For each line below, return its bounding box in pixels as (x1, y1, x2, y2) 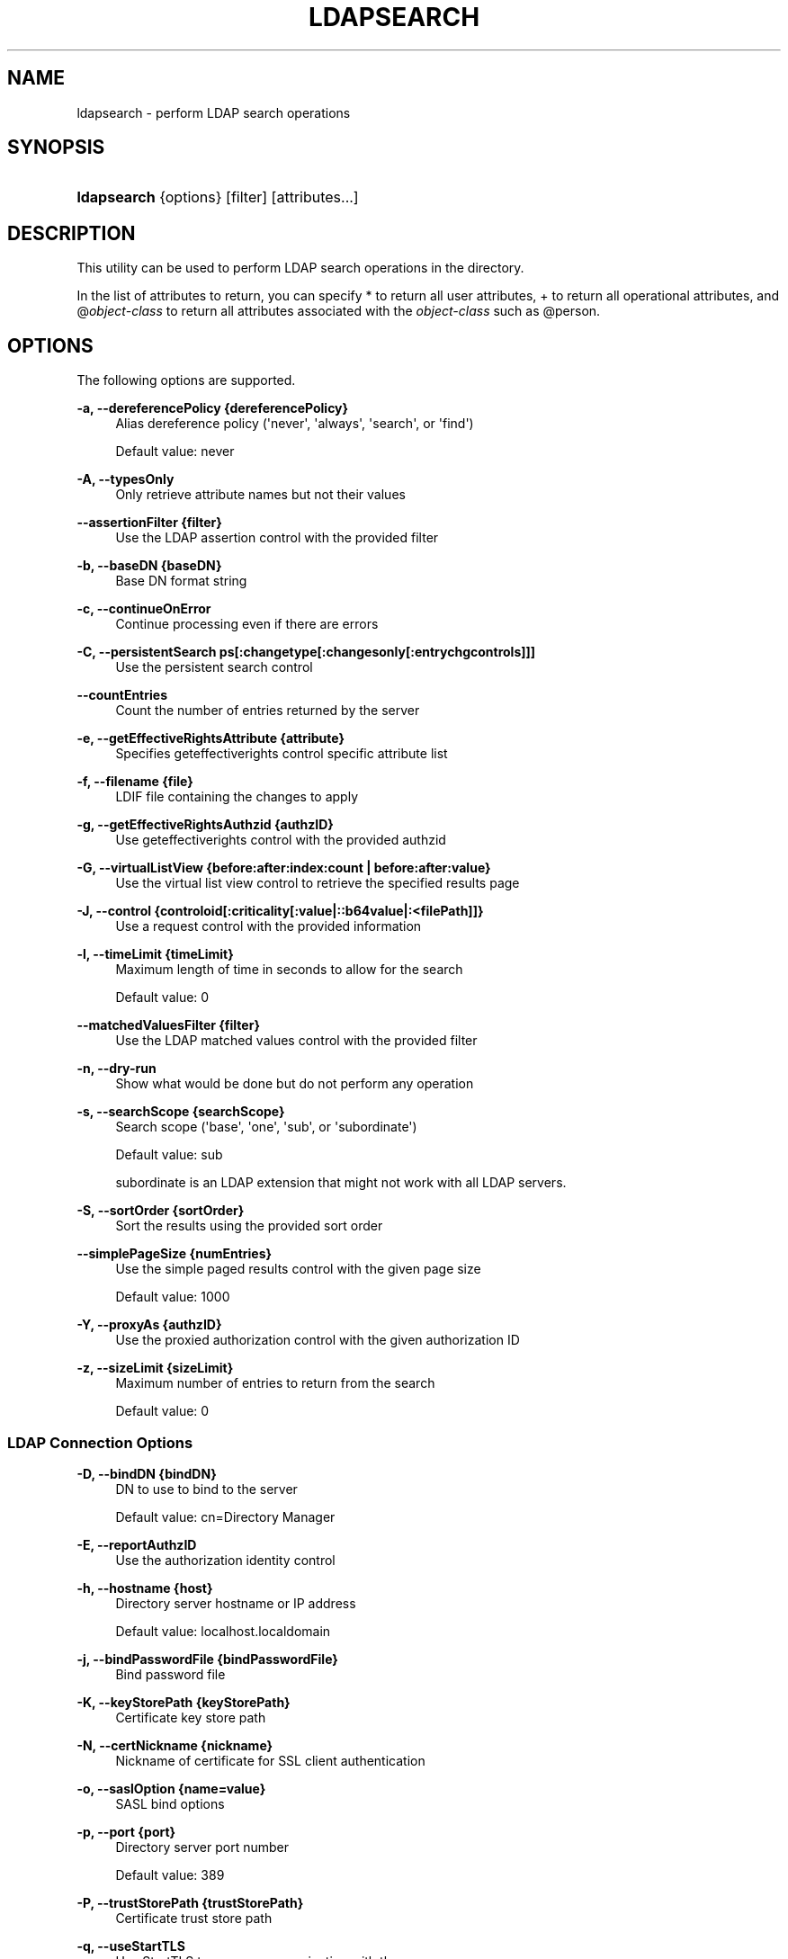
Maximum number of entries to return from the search (115, 1375, 435, 1391)
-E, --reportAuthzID (76, 1536, 197, 1552)
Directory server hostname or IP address (115, 1595, 356, 1611)
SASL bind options (115, 1795, 225, 1811)
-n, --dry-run (76, 1060, 157, 1077)
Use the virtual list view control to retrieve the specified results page (115, 875, 520, 891)
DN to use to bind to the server (115, 1480, 298, 1497)
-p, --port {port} (76, 1823, 176, 1839)
